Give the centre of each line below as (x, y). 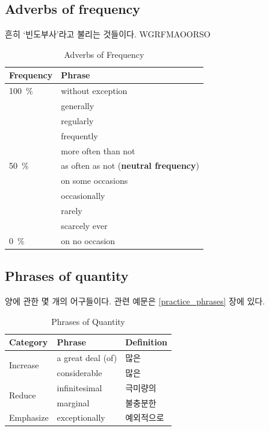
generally (78, 106)
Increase (24, 365)
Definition (147, 342)
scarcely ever (84, 225)
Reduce (23, 395)
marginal (73, 402)
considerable (79, 372)
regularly (77, 120)
